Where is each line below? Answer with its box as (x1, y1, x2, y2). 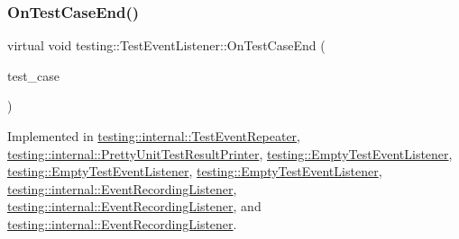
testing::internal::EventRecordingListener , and (7, 197, 262, 216)
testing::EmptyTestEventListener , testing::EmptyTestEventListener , (7, 162, 382, 181)
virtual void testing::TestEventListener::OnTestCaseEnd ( (7, 36, 326, 55)
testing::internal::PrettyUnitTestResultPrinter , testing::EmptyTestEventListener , (7, 144, 453, 163)
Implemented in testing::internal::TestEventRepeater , (7, 127, 300, 145)
